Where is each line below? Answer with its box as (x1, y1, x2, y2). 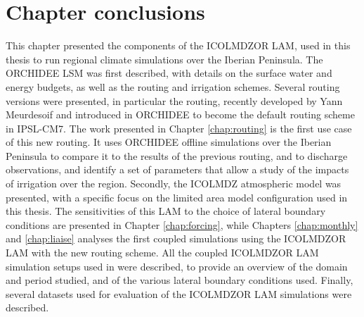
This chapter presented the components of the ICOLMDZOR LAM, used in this (6, 38, 351, 53)
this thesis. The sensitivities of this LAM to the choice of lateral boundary (6, 204, 326, 218)
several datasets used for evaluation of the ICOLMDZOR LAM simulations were (6, 286, 352, 301)
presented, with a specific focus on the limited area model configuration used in (6, 189, 348, 204)
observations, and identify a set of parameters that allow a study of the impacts (6, 162, 349, 177)
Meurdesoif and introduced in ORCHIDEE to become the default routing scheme (6, 107, 355, 122)
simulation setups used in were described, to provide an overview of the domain (6, 259, 348, 273)
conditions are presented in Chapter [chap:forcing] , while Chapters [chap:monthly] (6, 217, 358, 232)
